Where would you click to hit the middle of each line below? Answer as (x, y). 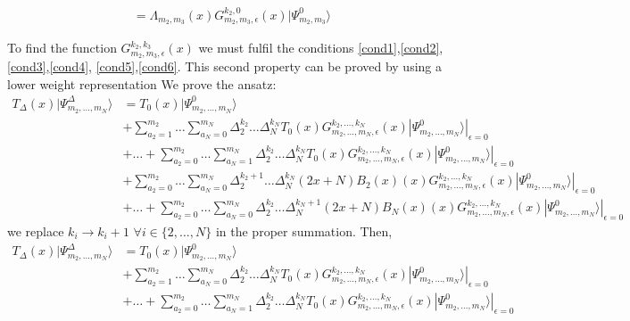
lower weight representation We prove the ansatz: (142, 83)
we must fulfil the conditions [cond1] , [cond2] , (321, 48)
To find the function (62, 48)
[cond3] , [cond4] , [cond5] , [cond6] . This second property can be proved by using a (224, 66)
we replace (36, 231)
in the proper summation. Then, (304, 231)
